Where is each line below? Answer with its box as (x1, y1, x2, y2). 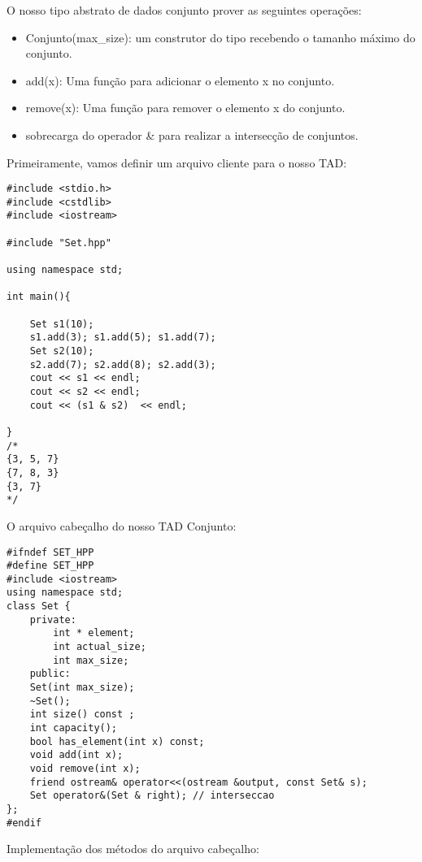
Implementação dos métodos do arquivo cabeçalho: (7, 840, 259, 857)
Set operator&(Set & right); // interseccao (29, 790, 275, 802)
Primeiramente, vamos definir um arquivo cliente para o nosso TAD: (7, 154, 347, 171)
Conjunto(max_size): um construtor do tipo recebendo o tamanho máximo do (25, 28, 415, 45)
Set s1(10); (29, 318, 94, 330)
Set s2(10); (29, 345, 94, 357)
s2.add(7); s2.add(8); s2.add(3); (29, 358, 216, 370)
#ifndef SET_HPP (7, 546, 94, 558)
